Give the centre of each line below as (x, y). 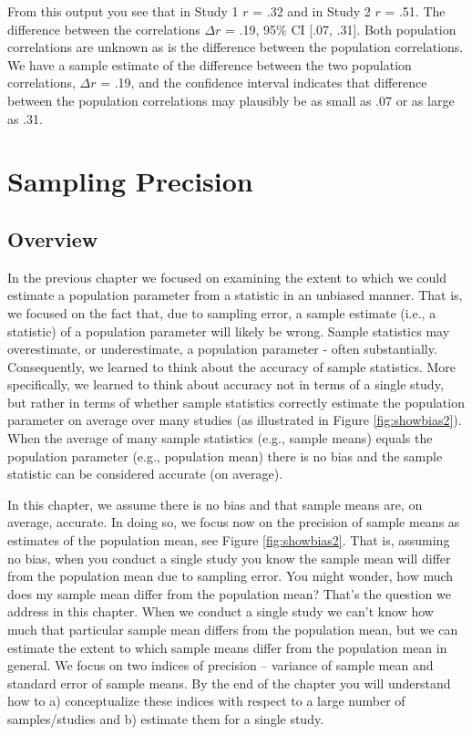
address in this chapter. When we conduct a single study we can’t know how (221, 611)
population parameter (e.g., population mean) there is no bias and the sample (225, 455)
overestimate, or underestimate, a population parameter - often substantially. (222, 349)
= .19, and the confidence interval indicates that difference (264, 83)
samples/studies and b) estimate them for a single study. (166, 718)
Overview (53, 238)
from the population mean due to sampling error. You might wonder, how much (231, 576)
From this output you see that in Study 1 (123, 11)
